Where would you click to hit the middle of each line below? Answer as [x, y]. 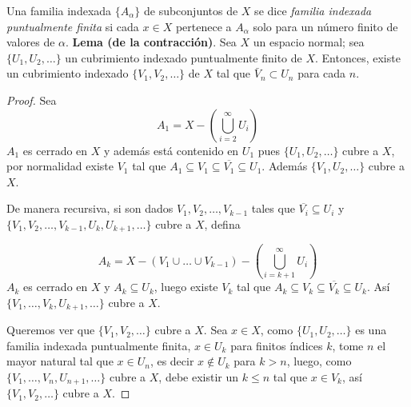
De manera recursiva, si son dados [90, 208]
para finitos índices [277, 345]
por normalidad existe [60, 166]
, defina [222, 223]
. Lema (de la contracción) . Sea [151, 42]
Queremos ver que [51, 330]
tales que [273, 208]
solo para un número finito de [325, 26]
